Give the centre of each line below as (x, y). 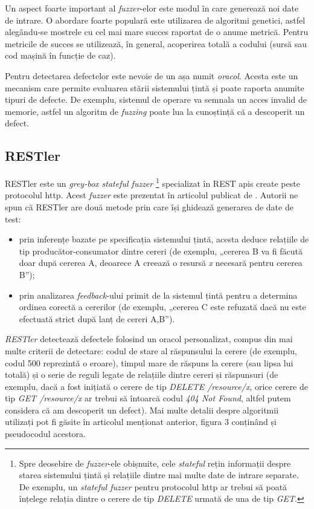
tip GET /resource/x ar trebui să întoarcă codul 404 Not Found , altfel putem (148, 398)
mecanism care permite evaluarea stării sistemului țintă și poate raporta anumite (155, 87)
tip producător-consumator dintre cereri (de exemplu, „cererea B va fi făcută (161, 251)
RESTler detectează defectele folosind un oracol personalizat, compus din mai (149, 339)
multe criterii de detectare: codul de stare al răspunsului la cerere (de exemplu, (151, 350)
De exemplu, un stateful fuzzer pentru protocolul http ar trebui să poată (153, 486)
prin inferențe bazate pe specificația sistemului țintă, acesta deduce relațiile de (164, 239)
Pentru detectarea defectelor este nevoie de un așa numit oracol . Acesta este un (152, 75)
